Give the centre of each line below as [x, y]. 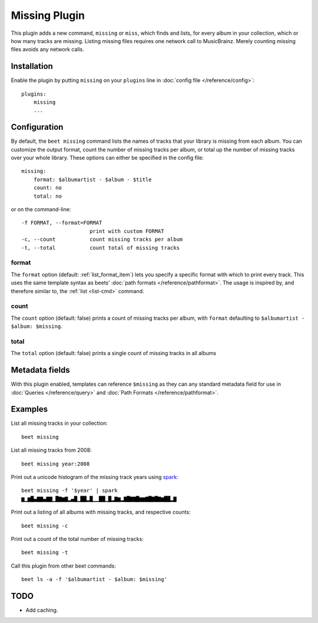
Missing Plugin [48, 15]
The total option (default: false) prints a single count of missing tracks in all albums [114, 353]
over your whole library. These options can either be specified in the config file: [107, 158]
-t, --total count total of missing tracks [100, 247]
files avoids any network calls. [48, 50]
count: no [47, 188]
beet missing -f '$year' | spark [69, 491]
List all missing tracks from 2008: [51, 450]
